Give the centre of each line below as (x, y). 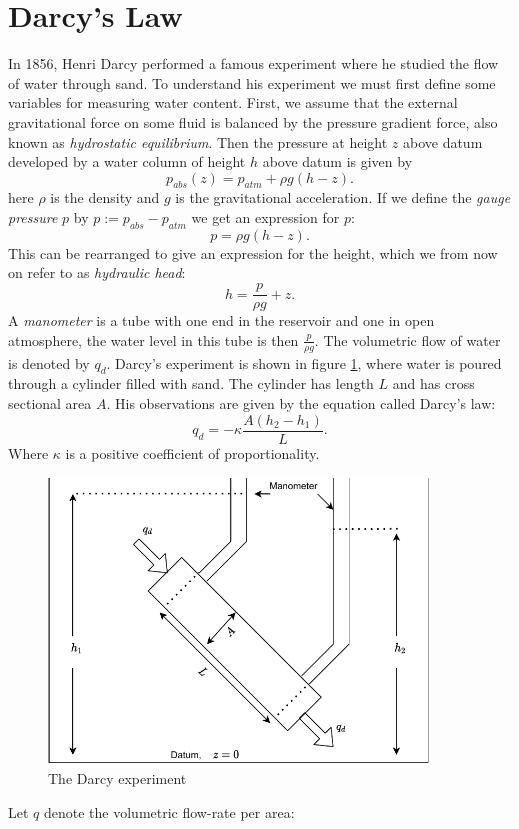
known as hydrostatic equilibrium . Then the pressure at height (198, 141)
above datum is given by (337, 161)
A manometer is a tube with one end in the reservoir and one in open (221, 320)
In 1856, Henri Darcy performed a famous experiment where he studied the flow (253, 63)
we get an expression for (265, 217)
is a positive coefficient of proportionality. (192, 452)
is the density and (105, 197)
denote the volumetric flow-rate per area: (169, 811)
